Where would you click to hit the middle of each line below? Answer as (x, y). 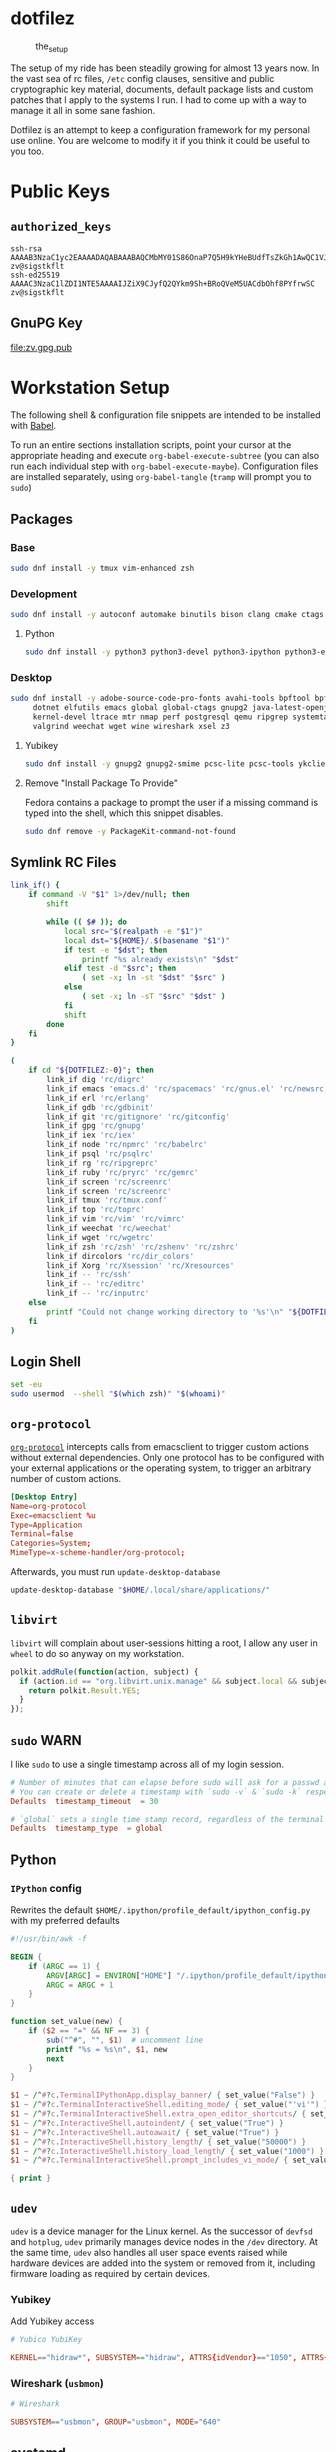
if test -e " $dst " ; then (115, 950)
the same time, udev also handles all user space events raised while (149, 2252)
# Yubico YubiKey (46, 2340)
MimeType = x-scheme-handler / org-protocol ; (98, 1553)
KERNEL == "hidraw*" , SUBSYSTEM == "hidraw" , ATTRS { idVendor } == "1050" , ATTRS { (169, 2358)
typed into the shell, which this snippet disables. (124, 813)
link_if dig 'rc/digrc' (95, 1080)
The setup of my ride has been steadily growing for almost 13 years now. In (165, 68)
